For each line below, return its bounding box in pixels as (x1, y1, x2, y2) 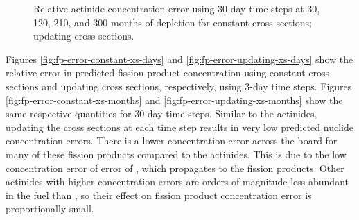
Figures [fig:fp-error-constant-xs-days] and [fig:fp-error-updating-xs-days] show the (6, 51, 353, 66)
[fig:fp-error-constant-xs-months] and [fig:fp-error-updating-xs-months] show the (6, 92, 343, 107)
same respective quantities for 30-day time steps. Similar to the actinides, (6, 106, 317, 121)
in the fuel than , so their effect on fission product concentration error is (6, 187, 312, 202)
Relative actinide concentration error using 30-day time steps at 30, (33, 1, 320, 15)
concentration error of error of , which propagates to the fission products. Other (6, 160, 344, 175)
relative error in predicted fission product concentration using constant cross (6, 65, 330, 80)
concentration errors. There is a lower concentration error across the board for (6, 133, 338, 148)
